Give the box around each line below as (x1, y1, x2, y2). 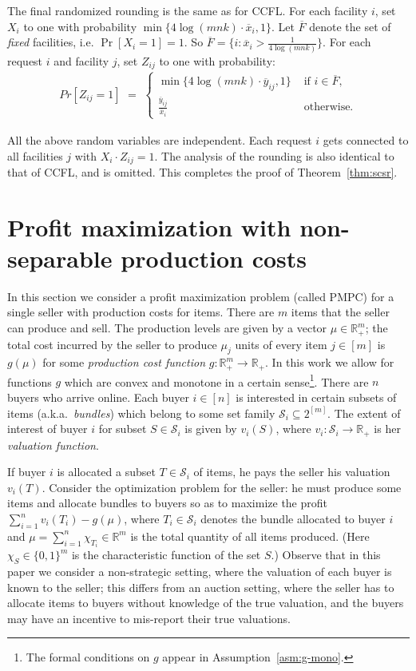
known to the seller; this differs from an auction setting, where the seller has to (7, 578, 394, 595)
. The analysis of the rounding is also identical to (154, 147, 394, 164)
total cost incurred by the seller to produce (7, 335, 217, 352)
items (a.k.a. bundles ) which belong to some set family (7, 404, 275, 421)
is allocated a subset (57, 463, 156, 480)
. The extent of (327, 404, 401, 421)
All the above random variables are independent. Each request (7, 131, 312, 148)
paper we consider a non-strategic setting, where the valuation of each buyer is (7, 563, 392, 580)
